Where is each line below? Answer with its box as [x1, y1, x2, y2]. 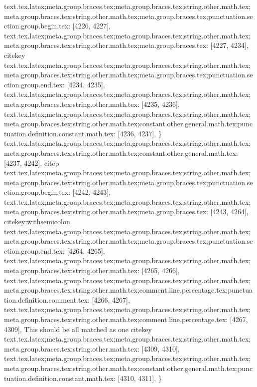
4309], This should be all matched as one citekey [4, 324, 152, 334]
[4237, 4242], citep [4, 157, 59, 168]
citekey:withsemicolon [4, 216, 70, 227]
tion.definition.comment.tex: [4, 294, 90, 305]
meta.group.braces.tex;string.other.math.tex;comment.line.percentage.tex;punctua [4, 285, 253, 295]
